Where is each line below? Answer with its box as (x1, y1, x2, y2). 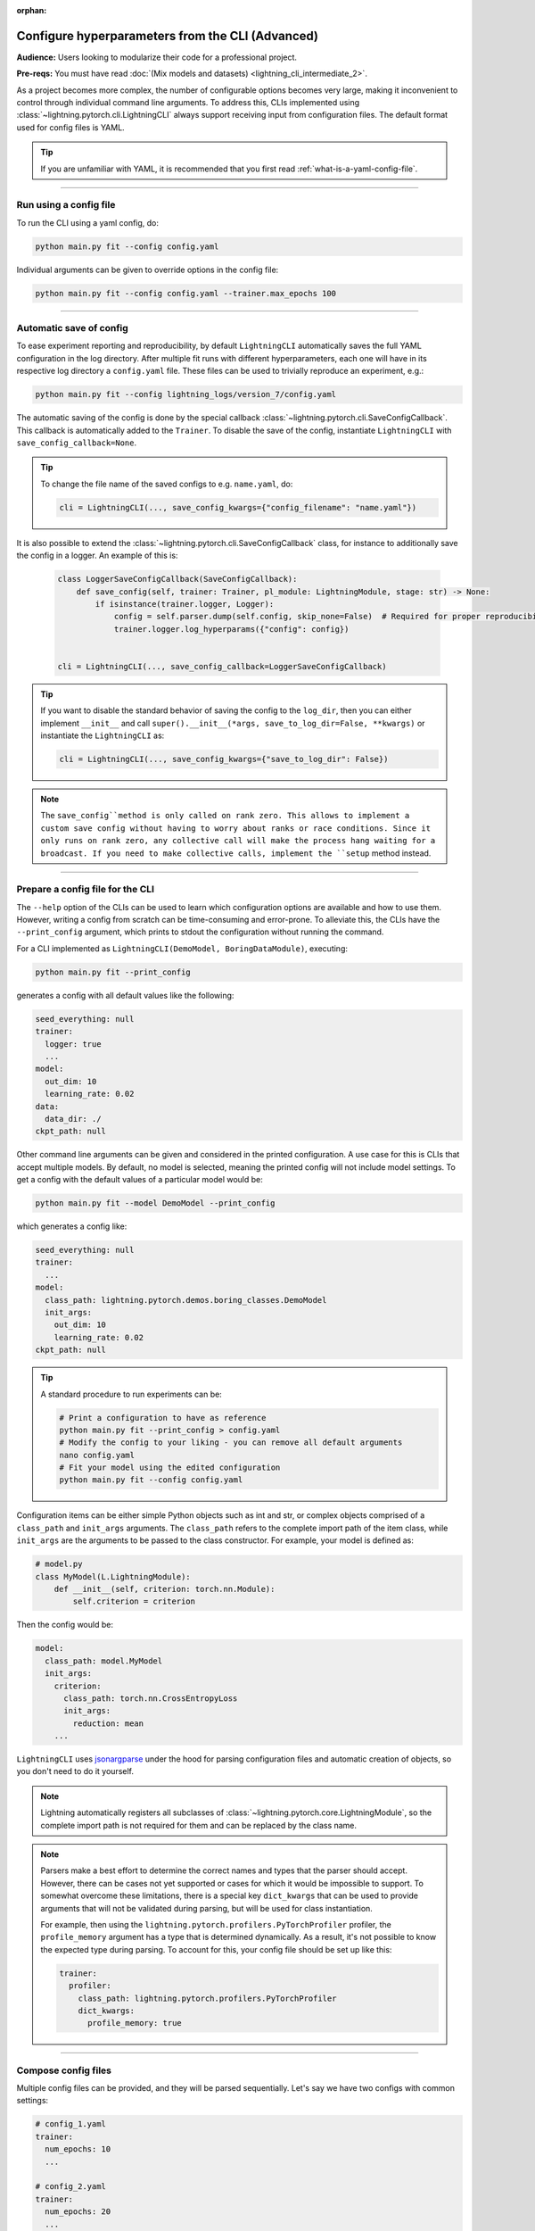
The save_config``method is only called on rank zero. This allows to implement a (40, 810, 410, 821)
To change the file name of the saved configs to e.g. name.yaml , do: (40, 478, 293, 489)
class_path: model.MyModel (45, 1655, 163, 1666)
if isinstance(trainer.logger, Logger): (95, 599, 275, 609)
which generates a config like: (16, 1221, 128, 1232)
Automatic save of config (16, 322, 128, 335)
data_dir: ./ (45, 1114, 102, 1124)
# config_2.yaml (35, 2182, 107, 2192)
